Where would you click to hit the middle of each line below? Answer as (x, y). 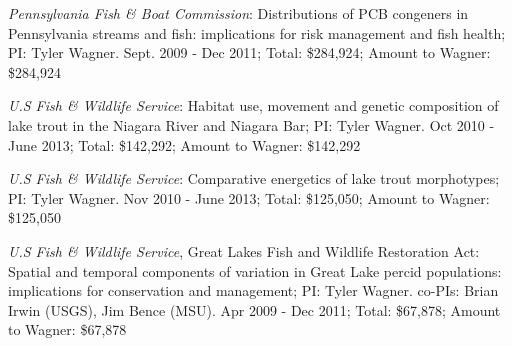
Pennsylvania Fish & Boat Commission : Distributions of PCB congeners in (238, 13)
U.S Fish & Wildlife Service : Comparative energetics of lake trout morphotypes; (254, 178)
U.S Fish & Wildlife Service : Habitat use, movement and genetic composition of (253, 105)
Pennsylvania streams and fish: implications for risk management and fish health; (257, 32)
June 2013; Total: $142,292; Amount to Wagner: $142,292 (184, 144)
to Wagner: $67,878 (67, 329)
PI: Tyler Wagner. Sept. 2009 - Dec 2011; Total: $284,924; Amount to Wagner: (249, 52)
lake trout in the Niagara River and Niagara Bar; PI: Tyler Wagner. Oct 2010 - (251, 124)
